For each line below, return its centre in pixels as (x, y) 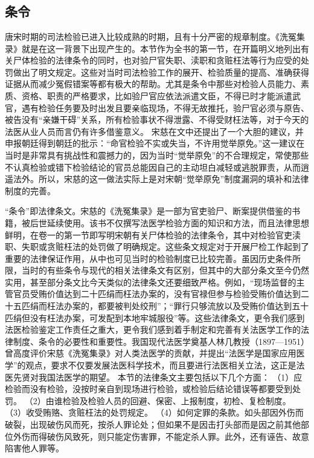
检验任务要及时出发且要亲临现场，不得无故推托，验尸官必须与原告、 (174, 107)
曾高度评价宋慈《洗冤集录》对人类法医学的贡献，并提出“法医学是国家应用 (151, 353)
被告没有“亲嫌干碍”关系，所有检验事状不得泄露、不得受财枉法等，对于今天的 (157, 119)
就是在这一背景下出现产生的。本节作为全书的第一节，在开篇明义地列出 (161, 48)
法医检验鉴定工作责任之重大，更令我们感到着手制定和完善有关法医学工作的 (153, 329)
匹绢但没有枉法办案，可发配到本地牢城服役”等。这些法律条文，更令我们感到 (155, 317)
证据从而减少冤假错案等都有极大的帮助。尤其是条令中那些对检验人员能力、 (153, 84)
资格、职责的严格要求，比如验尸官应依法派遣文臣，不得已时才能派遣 (157, 95)
